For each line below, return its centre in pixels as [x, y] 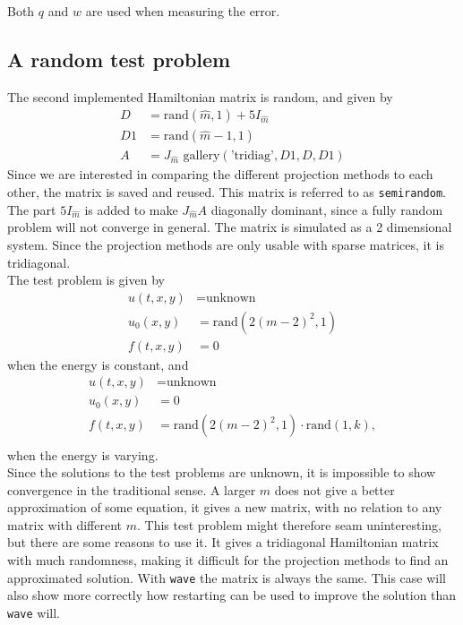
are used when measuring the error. [183, 11]
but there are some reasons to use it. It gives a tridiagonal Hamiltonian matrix [223, 542]
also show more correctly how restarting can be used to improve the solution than [232, 595]
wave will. [34, 612]
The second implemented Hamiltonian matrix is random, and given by [200, 96]
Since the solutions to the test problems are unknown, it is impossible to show [222, 472]
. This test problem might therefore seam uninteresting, [289, 524]
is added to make [131, 209]
